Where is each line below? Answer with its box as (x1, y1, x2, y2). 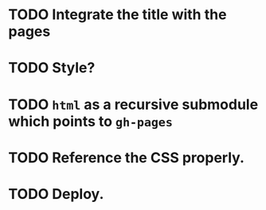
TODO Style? (8, 59, 96, 77)
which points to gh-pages (8, 112, 173, 130)
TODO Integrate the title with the (8, 6, 227, 24)
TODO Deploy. (8, 185, 104, 203)
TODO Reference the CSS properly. (8, 149, 245, 166)
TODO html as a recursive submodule (8, 95, 259, 113)
